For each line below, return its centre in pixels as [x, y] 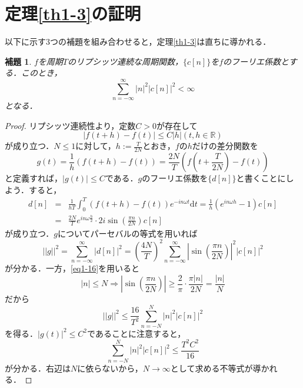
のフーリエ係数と [256, 61]
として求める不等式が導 [216, 368]
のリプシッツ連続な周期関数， [126, 61]
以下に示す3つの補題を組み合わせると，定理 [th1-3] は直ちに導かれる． [138, 42]
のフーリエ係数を [175, 178]
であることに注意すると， [136, 333]
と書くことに [261, 178]
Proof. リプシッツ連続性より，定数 [70, 125]
